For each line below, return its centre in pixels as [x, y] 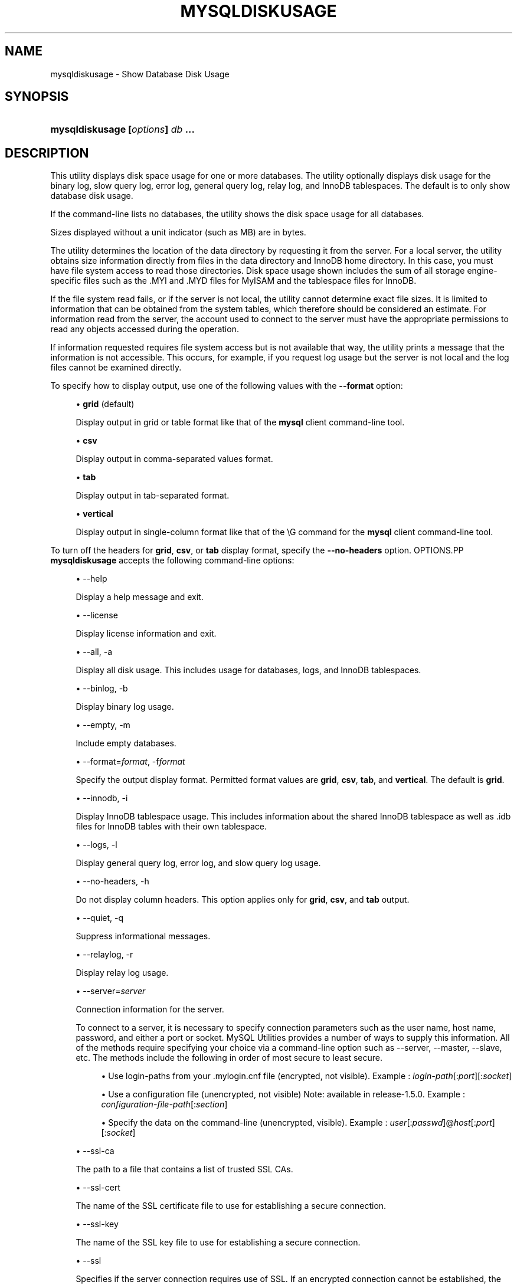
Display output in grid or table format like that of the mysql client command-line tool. [240, 422]
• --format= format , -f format [130, 762]
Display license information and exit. [146, 634]
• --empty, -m [103, 725]
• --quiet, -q [100, 918]
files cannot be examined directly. [116, 368]
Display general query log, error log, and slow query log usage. [198, 863]
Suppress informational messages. [143, 936]
